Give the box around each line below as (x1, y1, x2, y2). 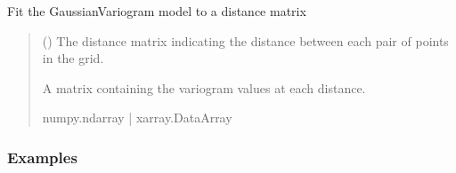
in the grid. (42, 49, 104, 67)
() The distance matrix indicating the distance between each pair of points (42, 31, 449, 50)
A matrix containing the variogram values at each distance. (42, 78, 366, 97)
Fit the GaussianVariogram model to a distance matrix (7, 2, 306, 20)
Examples (7, 145, 77, 168)
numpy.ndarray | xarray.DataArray (42, 108, 232, 127)
